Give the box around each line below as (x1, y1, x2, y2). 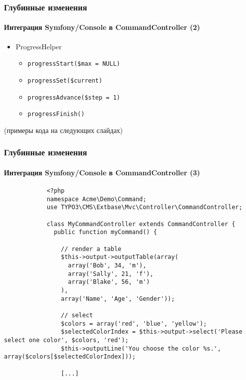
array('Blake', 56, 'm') (68, 278, 150, 286)
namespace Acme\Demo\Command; (46, 195, 147, 203)
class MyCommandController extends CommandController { (46, 220, 236, 228)
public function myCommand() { (54, 229, 157, 236)
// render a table (61, 245, 122, 253)
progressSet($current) (27, 77, 102, 84)
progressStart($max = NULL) (27, 60, 120, 68)
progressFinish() (27, 111, 85, 118)
